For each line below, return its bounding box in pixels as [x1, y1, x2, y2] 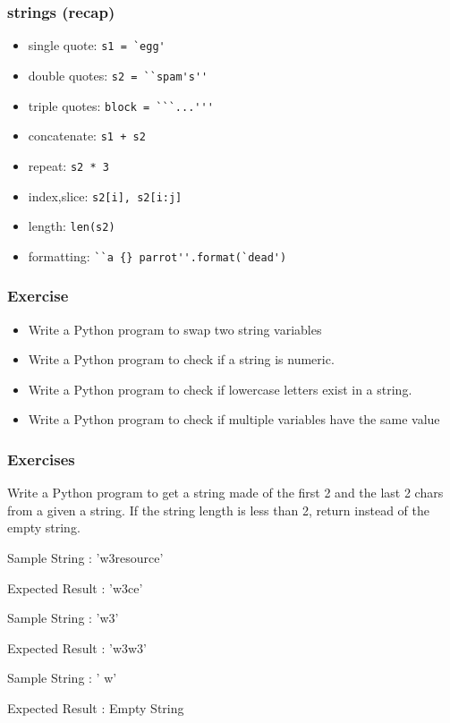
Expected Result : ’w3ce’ [7, 578, 143, 597]
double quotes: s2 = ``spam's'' [28, 65, 208, 84]
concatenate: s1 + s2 [28, 126, 146, 145]
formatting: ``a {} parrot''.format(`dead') [28, 246, 287, 265]
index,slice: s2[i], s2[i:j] [28, 186, 183, 205]
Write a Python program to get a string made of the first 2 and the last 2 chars [7, 483, 444, 502]
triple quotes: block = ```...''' [28, 96, 214, 115]
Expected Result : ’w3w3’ [7, 638, 148, 657]
